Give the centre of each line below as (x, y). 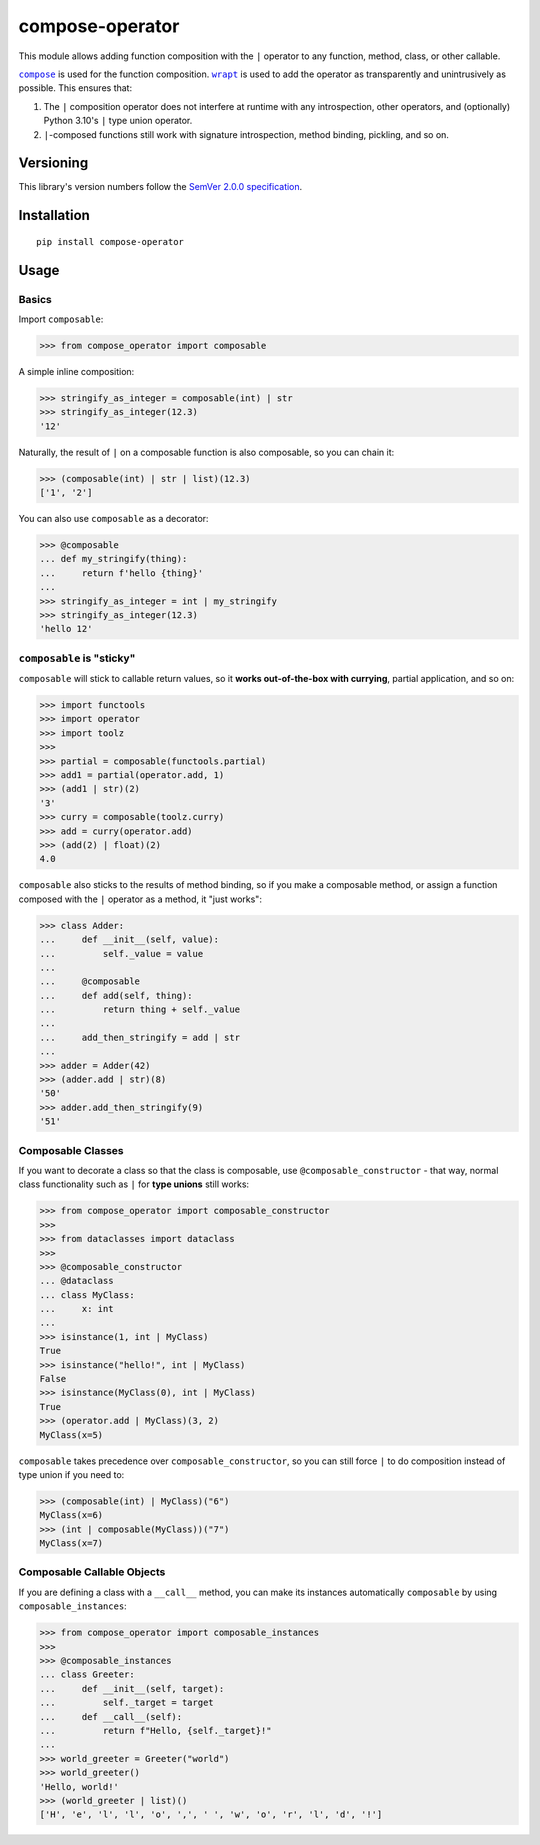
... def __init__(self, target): (132, 1688)
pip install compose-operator (110, 241)
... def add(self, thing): (116, 995)
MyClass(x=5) (71, 1434)
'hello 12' (66, 629)
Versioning (53, 163)
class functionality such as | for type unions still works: (134, 1184)
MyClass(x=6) (71, 1515)
